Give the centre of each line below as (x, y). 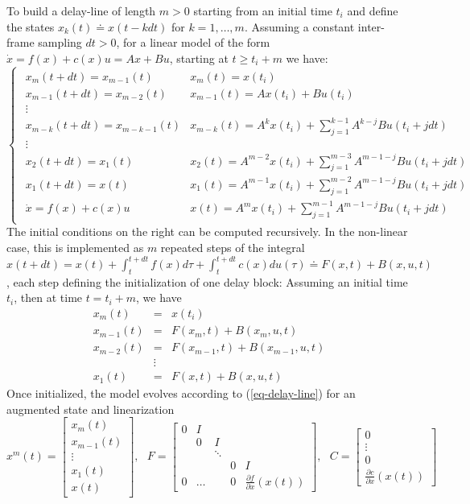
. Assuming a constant (299, 26)
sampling (60, 42)
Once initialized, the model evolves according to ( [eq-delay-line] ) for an (181, 393)
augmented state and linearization (91, 409)
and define (373, 10)
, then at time (48, 297)
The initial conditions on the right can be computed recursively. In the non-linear (207, 231)
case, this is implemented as (75, 247)
